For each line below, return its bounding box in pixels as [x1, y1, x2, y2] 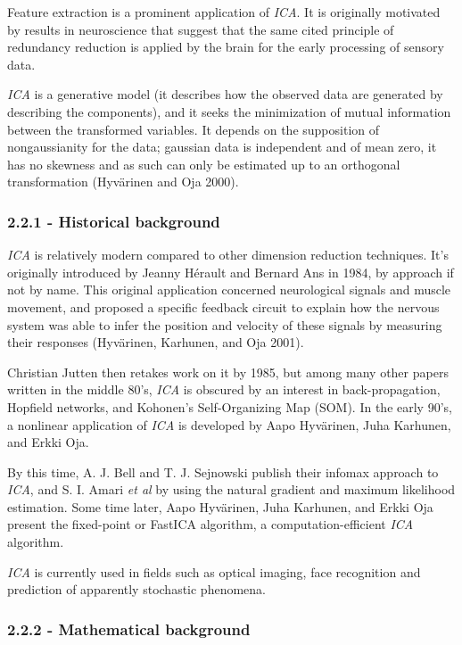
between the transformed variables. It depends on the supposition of [7, 120, 380, 138]
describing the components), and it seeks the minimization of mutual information [7, 102, 451, 120]
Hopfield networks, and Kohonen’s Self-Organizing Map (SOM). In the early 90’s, [7, 397, 452, 416]
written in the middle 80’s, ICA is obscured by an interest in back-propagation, [7, 380, 441, 399]
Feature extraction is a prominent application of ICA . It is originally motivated [7, 3, 441, 21]
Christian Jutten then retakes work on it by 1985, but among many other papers [7, 362, 449, 381]
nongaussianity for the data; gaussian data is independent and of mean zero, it [7, 137, 437, 156]
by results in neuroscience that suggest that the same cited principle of [7, 20, 394, 38]
